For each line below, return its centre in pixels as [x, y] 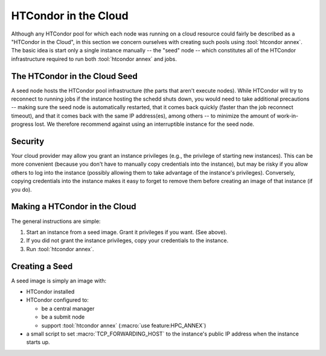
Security [28, 141]
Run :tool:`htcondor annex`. [60, 249]
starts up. [38, 342]
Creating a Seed [42, 266]
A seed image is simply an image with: [59, 281]
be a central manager [68, 308]
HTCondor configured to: [57, 300]
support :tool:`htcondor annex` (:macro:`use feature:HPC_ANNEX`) [124, 325]
